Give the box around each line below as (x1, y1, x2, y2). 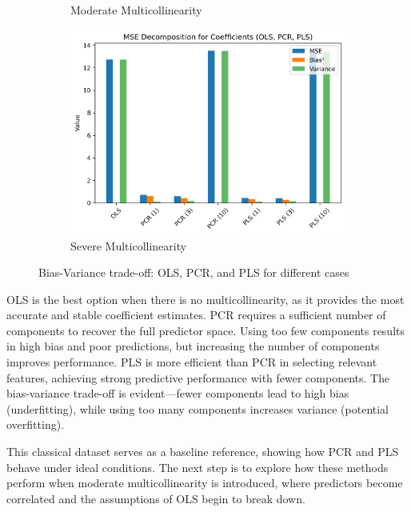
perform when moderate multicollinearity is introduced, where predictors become (6, 474, 403, 491)
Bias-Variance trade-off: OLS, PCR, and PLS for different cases (38, 264, 349, 281)
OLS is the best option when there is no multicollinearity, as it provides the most (6, 290, 405, 307)
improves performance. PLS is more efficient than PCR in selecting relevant (6, 354, 377, 370)
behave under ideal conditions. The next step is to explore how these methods (6, 458, 389, 475)
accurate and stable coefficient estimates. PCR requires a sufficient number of (6, 306, 386, 323)
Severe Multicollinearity (70, 237, 187, 254)
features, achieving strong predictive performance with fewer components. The (6, 369, 390, 386)
